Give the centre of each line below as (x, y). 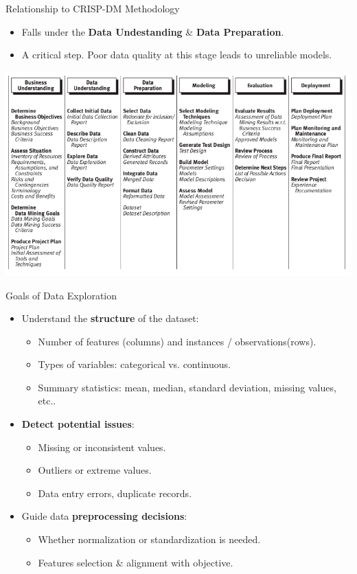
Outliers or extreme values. (95, 470)
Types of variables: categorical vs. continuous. (134, 364)
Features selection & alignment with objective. (136, 562)
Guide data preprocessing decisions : (104, 516)
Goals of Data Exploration (61, 295)
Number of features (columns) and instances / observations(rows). (177, 341)
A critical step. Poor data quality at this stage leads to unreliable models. (177, 55)
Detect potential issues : (78, 424)
